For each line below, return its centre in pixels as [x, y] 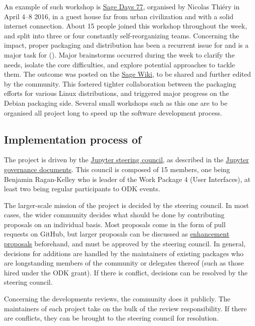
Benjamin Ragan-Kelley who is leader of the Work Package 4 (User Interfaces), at [127, 179]
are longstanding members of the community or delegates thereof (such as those [124, 263]
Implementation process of [73, 139]
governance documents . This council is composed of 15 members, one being [117, 169]
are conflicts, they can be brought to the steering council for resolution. [111, 318]
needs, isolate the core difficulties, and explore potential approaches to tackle [120, 64]
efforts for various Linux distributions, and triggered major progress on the [116, 93]
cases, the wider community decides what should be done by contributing [114, 215]
